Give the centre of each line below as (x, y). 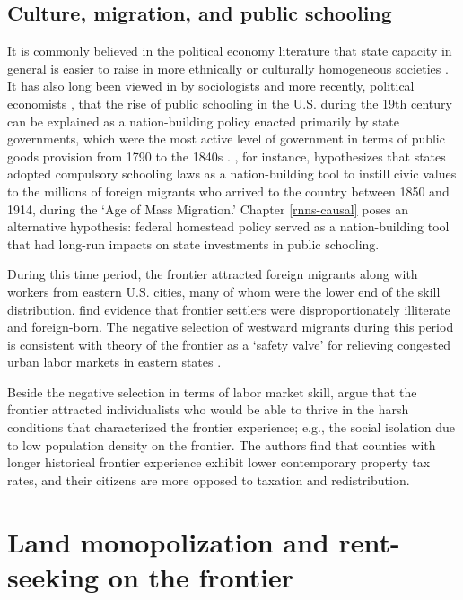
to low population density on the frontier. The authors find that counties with (222, 444)
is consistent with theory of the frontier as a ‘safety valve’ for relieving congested (229, 344)
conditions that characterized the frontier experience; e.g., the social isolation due (231, 427)
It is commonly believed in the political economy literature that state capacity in (230, 51)
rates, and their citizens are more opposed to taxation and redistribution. (209, 479)
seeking (53, 576)
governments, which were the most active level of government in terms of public (226, 139)
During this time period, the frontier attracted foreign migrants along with (213, 274)
